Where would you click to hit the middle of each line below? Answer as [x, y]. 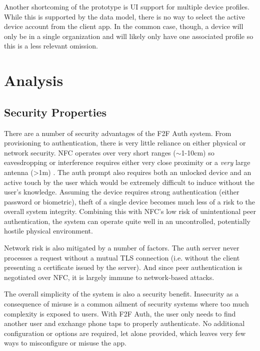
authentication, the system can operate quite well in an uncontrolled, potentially [127, 221]
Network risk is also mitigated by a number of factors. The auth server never [122, 248]
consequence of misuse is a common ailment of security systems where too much [126, 304]
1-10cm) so [198, 152]
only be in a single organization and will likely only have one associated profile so [129, 36]
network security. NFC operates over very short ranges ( [90, 152]
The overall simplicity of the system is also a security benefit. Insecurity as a [121, 294]
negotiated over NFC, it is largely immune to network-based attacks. [109, 277]
